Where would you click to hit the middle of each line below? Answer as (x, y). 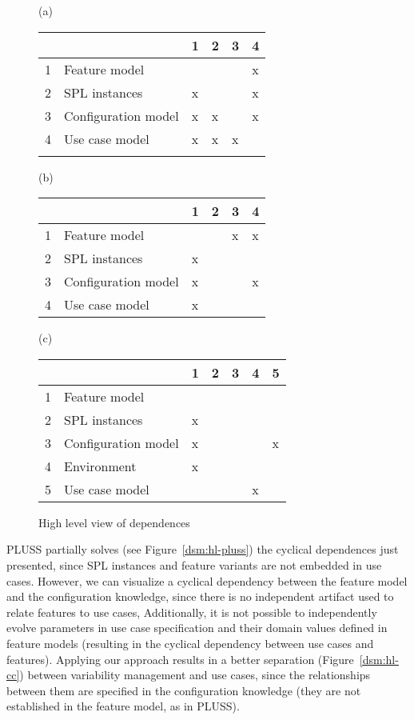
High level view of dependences (114, 522)
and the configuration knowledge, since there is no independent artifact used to (200, 596)
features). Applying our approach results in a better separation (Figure (180, 659)
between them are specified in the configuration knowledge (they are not (184, 690)
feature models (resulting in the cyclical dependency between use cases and (190, 643)
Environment (100, 466)
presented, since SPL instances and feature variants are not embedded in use (194, 564)
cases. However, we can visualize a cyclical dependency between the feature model (207, 580)
